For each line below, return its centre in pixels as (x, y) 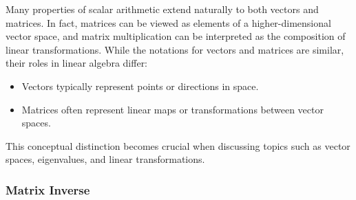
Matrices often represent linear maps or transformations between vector (172, 109)
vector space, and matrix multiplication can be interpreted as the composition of (176, 36)
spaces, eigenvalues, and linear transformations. (105, 159)
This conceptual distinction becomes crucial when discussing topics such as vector (178, 145)
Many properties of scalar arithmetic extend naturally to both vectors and (162, 9)
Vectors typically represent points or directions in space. (140, 86)
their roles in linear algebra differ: (77, 63)
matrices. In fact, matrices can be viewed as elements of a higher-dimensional (168, 22)
